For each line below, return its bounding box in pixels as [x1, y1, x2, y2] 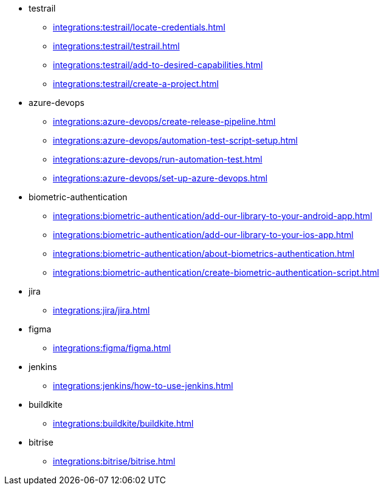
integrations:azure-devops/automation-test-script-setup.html [53, 135, 298, 145]
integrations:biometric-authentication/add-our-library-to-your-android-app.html [53, 211, 372, 221]
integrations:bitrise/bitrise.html [53, 456, 176, 466]
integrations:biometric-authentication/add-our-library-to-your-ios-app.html [53, 229, 354, 240]
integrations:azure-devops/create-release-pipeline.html [53, 116, 276, 127]
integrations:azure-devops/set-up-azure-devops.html [53, 173, 268, 183]
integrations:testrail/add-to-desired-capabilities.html [53, 60, 263, 70]
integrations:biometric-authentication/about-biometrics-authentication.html [53, 248, 355, 259]
